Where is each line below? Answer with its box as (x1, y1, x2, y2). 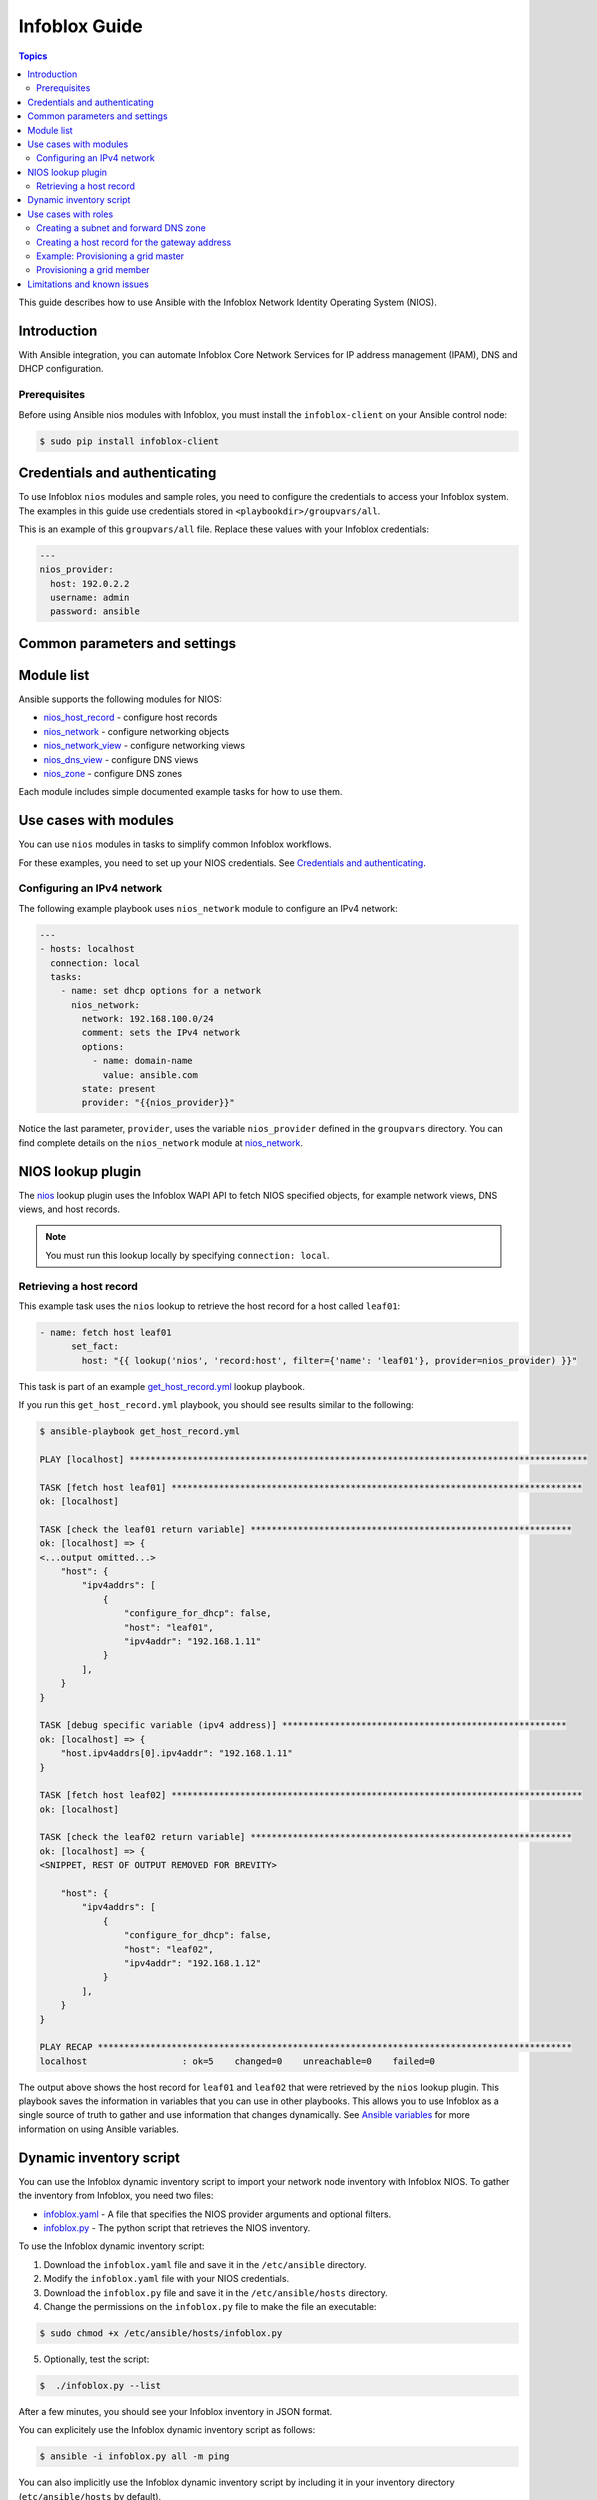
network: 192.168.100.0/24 (81, 1013, 214, 1025)
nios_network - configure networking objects (43, 725, 230, 737)
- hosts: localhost (39, 943, 135, 955)
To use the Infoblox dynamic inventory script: (18, 2240, 205, 2252)
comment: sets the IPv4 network (81, 1027, 240, 1039)
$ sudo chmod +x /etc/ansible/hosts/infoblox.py (39, 2327, 283, 2339)
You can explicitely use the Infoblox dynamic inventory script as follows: (18, 2424, 316, 2436)
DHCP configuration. (18, 363, 104, 375)
